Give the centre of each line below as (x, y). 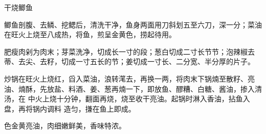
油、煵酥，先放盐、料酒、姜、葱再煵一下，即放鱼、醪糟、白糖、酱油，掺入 (129, 88)
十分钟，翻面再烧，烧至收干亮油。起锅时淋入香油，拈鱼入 (153, 99)
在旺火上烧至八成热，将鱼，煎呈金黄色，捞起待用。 (90, 34)
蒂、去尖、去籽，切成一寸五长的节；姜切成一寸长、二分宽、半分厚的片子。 (129, 61)
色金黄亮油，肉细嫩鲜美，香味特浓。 (65, 126)
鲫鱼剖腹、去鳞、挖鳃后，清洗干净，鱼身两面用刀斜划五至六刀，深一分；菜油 (133, 24)
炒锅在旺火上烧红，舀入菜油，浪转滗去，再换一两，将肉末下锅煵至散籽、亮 (129, 78)
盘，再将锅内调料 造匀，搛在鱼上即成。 (70, 108)
